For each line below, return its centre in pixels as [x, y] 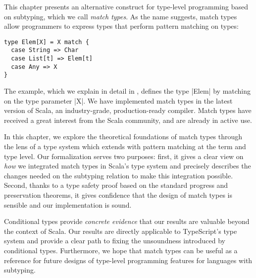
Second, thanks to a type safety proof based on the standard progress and [116, 185]
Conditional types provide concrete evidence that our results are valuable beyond [127, 221]
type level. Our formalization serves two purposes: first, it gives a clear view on [124, 156]
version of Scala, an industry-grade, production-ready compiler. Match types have [128, 110]
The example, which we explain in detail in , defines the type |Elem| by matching [128, 91]
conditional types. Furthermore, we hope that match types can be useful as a [121, 250]
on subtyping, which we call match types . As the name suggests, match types [121, 16]
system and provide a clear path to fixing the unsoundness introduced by [115, 241]
